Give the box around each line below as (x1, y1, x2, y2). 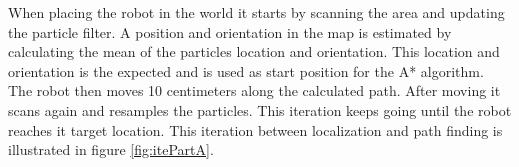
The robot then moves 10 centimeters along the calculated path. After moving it (8, 80, 501, 101)
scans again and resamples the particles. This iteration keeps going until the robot (8, 99, 512, 120)
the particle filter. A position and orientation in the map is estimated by (8, 21, 452, 42)
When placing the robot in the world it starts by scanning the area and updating (8, 2, 505, 22)
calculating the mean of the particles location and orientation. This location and (8, 41, 500, 62)
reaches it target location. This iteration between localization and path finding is (8, 119, 503, 140)
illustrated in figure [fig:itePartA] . (8, 139, 214, 160)
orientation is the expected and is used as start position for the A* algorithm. (8, 60, 484, 81)
